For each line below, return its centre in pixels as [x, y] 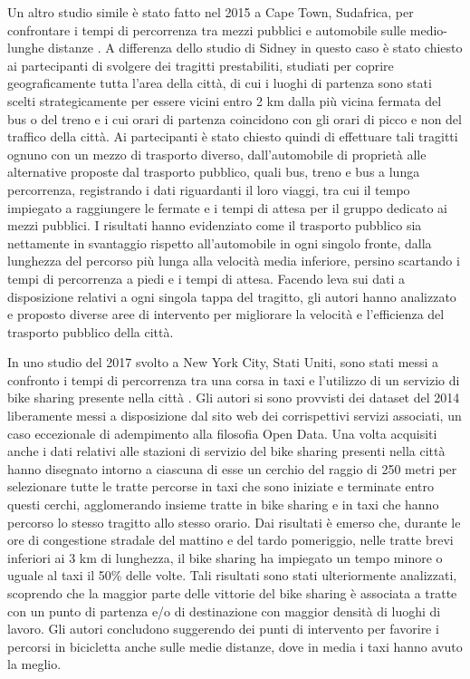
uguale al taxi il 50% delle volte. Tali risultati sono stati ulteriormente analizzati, [232, 575]
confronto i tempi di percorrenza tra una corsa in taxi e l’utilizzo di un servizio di [234, 379]
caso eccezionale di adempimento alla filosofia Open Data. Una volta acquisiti [222, 433]
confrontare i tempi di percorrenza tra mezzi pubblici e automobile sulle [207, 29]
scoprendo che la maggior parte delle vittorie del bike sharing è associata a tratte [232, 593]
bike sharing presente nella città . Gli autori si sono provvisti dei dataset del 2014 [234, 398]
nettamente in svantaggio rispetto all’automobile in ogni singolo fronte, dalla [220, 242]
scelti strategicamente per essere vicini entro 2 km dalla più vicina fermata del [225, 100]
